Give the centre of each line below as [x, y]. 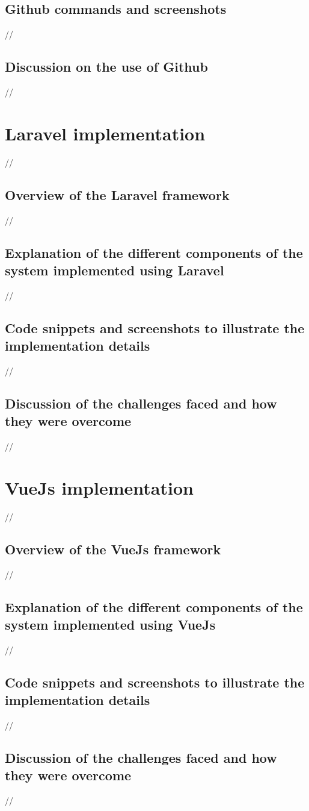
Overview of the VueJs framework [113, 549]
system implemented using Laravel [115, 270]
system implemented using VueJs [110, 624]
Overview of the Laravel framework [117, 194]
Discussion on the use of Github [106, 67]
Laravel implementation [105, 133]
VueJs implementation [99, 487]
